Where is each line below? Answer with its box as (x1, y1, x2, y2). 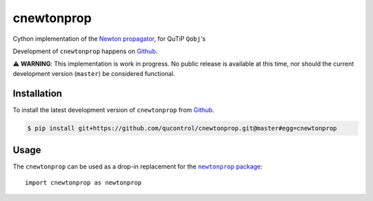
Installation (12, 87, 62, 99)
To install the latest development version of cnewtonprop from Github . (12, 106, 215, 114)
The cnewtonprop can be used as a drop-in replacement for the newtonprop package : (12, 162, 262, 171)
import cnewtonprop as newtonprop (25, 178, 142, 186)
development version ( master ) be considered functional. (12, 69, 175, 77)
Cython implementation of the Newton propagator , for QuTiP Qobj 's (12, 35, 207, 43)
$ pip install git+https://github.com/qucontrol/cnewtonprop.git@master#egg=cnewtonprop (27, 124, 338, 132)
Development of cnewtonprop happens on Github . (12, 47, 158, 55)
